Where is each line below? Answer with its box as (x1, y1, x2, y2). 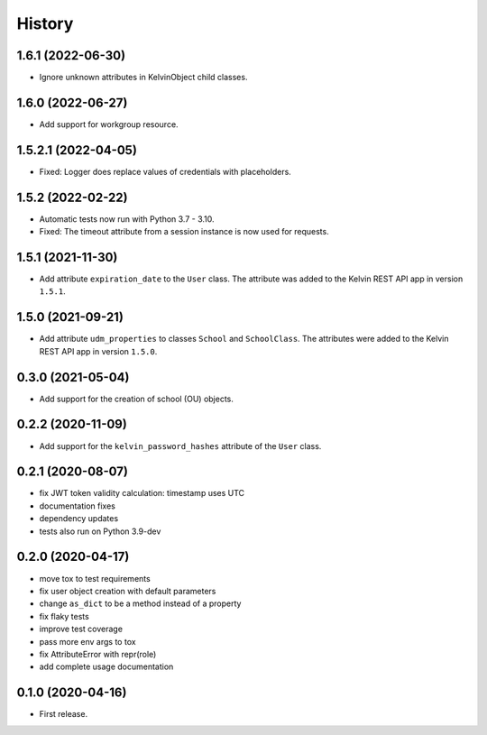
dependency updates (39, 513, 119, 524)
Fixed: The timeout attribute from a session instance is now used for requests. (39, 226, 329, 237)
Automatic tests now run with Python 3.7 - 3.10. (39, 213, 216, 225)
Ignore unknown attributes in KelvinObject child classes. (39, 72, 248, 83)
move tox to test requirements (39, 573, 151, 583)
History (16, 14, 74, 33)
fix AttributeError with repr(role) (39, 648, 157, 659)
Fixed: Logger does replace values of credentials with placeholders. (39, 166, 292, 177)
